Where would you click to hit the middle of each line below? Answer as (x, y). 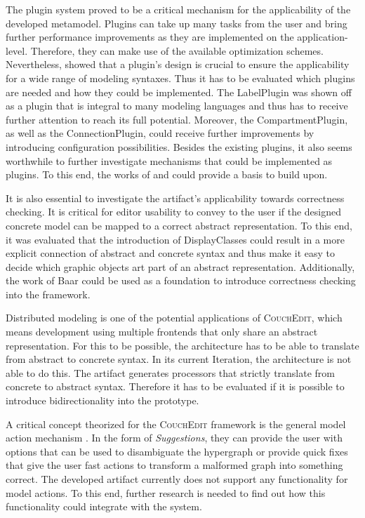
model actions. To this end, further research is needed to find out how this (166, 492)
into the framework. (48, 294)
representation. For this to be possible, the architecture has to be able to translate (182, 345)
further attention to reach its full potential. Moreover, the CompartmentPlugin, (177, 119)
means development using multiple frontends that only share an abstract (162, 332)
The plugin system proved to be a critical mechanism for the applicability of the (178, 9)
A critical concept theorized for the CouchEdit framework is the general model (176, 424)
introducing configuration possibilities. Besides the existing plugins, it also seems (179, 146)
